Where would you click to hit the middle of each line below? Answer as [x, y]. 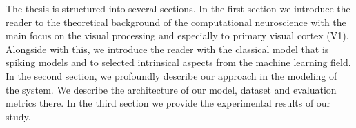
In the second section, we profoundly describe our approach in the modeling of [171, 75]
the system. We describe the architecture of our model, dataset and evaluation [171, 89]
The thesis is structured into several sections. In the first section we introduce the [178, 8]
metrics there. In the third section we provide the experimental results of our [168, 103]
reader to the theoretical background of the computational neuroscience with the [176, 22]
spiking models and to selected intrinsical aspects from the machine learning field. [178, 62]
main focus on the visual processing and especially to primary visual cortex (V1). [177, 35]
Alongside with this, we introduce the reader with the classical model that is [167, 49]
